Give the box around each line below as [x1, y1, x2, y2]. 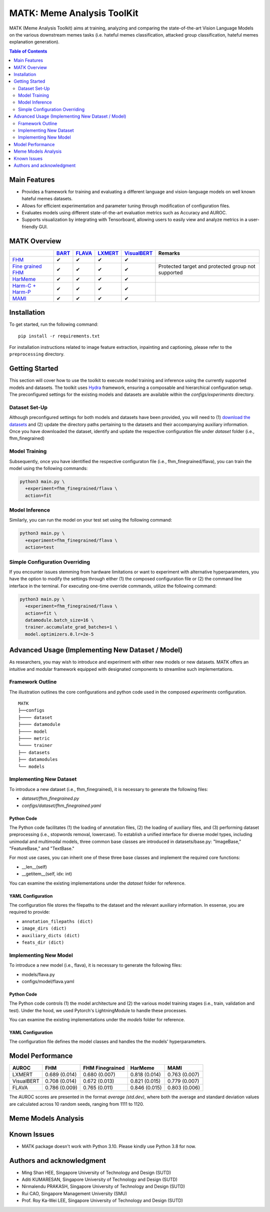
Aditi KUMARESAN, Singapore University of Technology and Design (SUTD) [21, 1176, 177, 1182]
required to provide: [9, 909, 50, 915]
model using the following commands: [9, 465, 88, 471]
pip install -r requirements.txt [18, 333, 100, 339]
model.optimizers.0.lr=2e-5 [25, 631, 94, 637]
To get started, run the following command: [9, 321, 98, 327]
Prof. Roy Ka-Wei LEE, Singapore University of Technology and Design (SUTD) [21, 1197, 183, 1203]
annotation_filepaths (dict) [21, 919, 93, 924]
